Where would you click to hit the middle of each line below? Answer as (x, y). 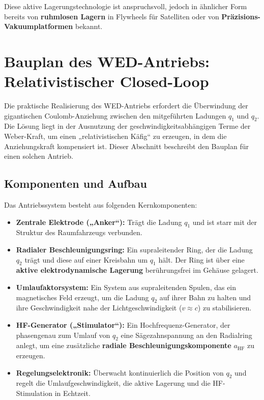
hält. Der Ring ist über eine (201, 259)
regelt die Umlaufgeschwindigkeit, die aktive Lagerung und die (113, 383)
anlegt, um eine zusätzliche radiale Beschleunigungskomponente (124, 345)
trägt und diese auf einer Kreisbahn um (86, 259)
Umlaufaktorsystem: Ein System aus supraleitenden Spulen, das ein (126, 287)
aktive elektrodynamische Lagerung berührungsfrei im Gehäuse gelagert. (137, 270)
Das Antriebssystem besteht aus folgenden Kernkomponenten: (101, 205)
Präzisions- (241, 16)
